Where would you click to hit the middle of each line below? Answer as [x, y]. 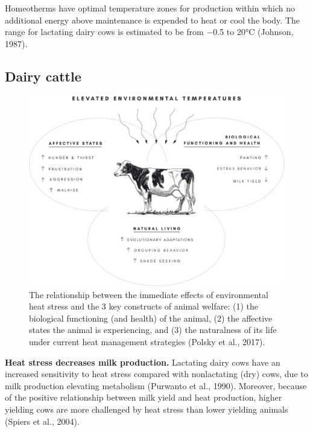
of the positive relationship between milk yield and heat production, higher [144, 397]
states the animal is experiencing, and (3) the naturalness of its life [153, 330]
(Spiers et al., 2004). [42, 421]
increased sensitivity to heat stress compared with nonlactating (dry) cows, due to [156, 374]
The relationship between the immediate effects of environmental [149, 294]
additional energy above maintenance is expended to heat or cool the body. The [153, 20]
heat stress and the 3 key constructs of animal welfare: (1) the [144, 306]
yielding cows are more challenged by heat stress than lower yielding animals [147, 409]
